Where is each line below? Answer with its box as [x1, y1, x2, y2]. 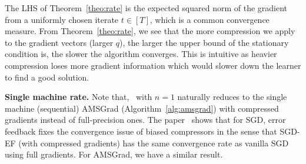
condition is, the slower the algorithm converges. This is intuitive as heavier [5, 48, 277, 60]
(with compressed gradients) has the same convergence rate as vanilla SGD [18, 136, 289, 149]
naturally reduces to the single [177, 91, 287, 103]
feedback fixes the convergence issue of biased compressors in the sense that [5, 125, 277, 137]
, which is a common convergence [149, 13, 270, 25]
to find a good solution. [5, 71, 89, 83]
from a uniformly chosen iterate [5, 13, 119, 25]
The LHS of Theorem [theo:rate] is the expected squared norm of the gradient [5, 2, 288, 14]
